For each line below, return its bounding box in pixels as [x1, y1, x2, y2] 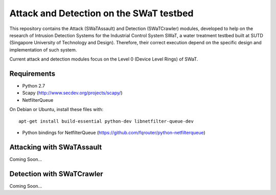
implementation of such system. [9, 46, 77, 53]
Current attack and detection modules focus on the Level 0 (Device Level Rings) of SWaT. [9, 56, 198, 62]
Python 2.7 [22, 83, 45, 89]
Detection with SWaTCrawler [9, 170, 103, 178]
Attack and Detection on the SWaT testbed [9, 8, 194, 19]
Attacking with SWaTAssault [9, 143, 102, 151]
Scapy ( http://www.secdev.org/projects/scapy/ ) [22, 90, 123, 96]
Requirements [9, 69, 56, 78]
